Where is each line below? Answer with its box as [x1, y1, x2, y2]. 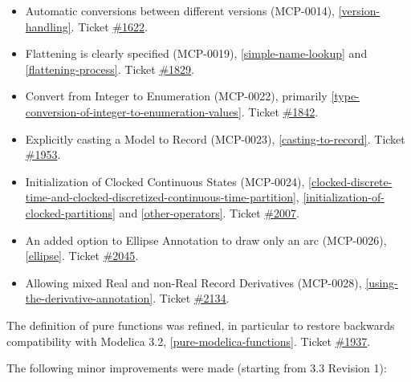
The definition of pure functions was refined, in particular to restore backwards [6, 316, 395, 333]
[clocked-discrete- [308, 173, 393, 189]
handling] [25, 18, 71, 35]
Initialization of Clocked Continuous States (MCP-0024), [25, 173, 305, 189]
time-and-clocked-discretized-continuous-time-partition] [25, 189, 296, 205]
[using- [365, 274, 398, 291]
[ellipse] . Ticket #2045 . [25, 247, 139, 264]
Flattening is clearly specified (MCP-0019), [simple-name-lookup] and [25, 45, 368, 62]
